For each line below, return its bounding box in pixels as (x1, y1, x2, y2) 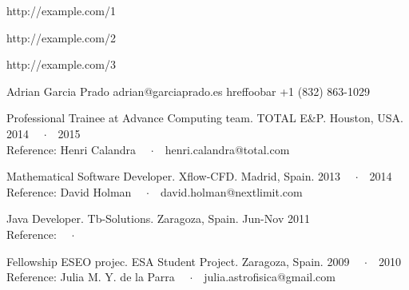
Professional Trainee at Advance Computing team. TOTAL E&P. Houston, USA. (6, 109, 403, 126)
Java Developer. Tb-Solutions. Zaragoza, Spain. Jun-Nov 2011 (6, 210, 310, 227)
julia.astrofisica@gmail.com (204, 268, 336, 285)
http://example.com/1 (6, 2, 116, 18)
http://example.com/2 (6, 29, 116, 46)
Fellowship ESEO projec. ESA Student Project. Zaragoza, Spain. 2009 (6, 252, 350, 269)
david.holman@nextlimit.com (160, 183, 303, 200)
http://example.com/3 (6, 56, 116, 73)
